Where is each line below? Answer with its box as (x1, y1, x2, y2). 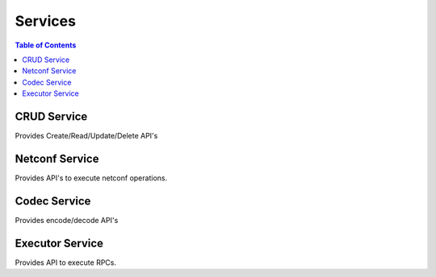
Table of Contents (15, 40, 77, 50)
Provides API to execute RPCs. (15, 258, 117, 267)
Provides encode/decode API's (15, 215, 119, 225)
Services (15, 12, 77, 30)
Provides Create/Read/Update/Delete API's (15, 131, 158, 141)
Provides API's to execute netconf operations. (15, 173, 168, 183)
